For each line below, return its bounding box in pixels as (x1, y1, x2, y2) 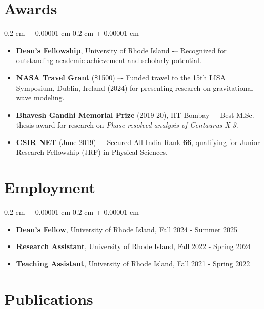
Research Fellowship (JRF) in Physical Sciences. (16, 147, 168, 157)
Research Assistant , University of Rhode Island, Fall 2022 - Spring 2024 (16, 241, 251, 252)
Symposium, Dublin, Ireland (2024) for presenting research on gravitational (16, 82, 253, 93)
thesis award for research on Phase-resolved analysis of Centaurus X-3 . (16, 119, 238, 130)
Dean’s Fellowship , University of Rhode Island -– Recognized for (16, 45, 227, 55)
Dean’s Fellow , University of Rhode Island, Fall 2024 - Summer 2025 (16, 223, 238, 234)
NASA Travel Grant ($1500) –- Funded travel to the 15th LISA (16, 72, 226, 83)
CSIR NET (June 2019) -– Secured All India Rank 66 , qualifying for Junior (16, 136, 260, 147)
